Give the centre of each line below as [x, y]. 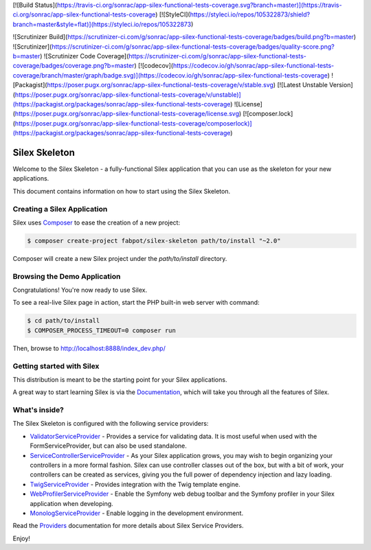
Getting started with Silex [56, 366]
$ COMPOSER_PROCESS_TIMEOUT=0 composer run [102, 330]
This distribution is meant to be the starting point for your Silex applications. [120, 379]
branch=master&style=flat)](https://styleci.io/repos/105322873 [102, 24]
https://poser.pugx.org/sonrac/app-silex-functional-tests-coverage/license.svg [127, 114]
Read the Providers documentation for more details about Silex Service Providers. [128, 526]
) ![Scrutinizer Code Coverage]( [85, 56]
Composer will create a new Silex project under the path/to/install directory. [120, 258]
